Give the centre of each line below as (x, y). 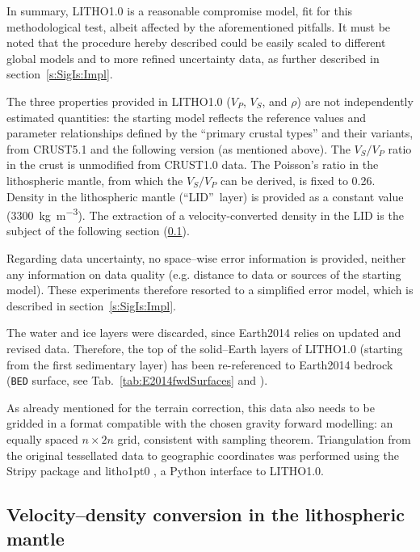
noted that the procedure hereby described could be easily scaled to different (196, 42)
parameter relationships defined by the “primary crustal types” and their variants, (210, 133)
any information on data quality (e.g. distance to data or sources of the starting (204, 274)
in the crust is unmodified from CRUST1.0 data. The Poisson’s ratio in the (193, 164)
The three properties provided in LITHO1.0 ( (119, 101)
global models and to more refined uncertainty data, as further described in (193, 58)
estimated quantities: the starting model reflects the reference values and (187, 117)
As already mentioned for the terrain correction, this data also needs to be (191, 407)
